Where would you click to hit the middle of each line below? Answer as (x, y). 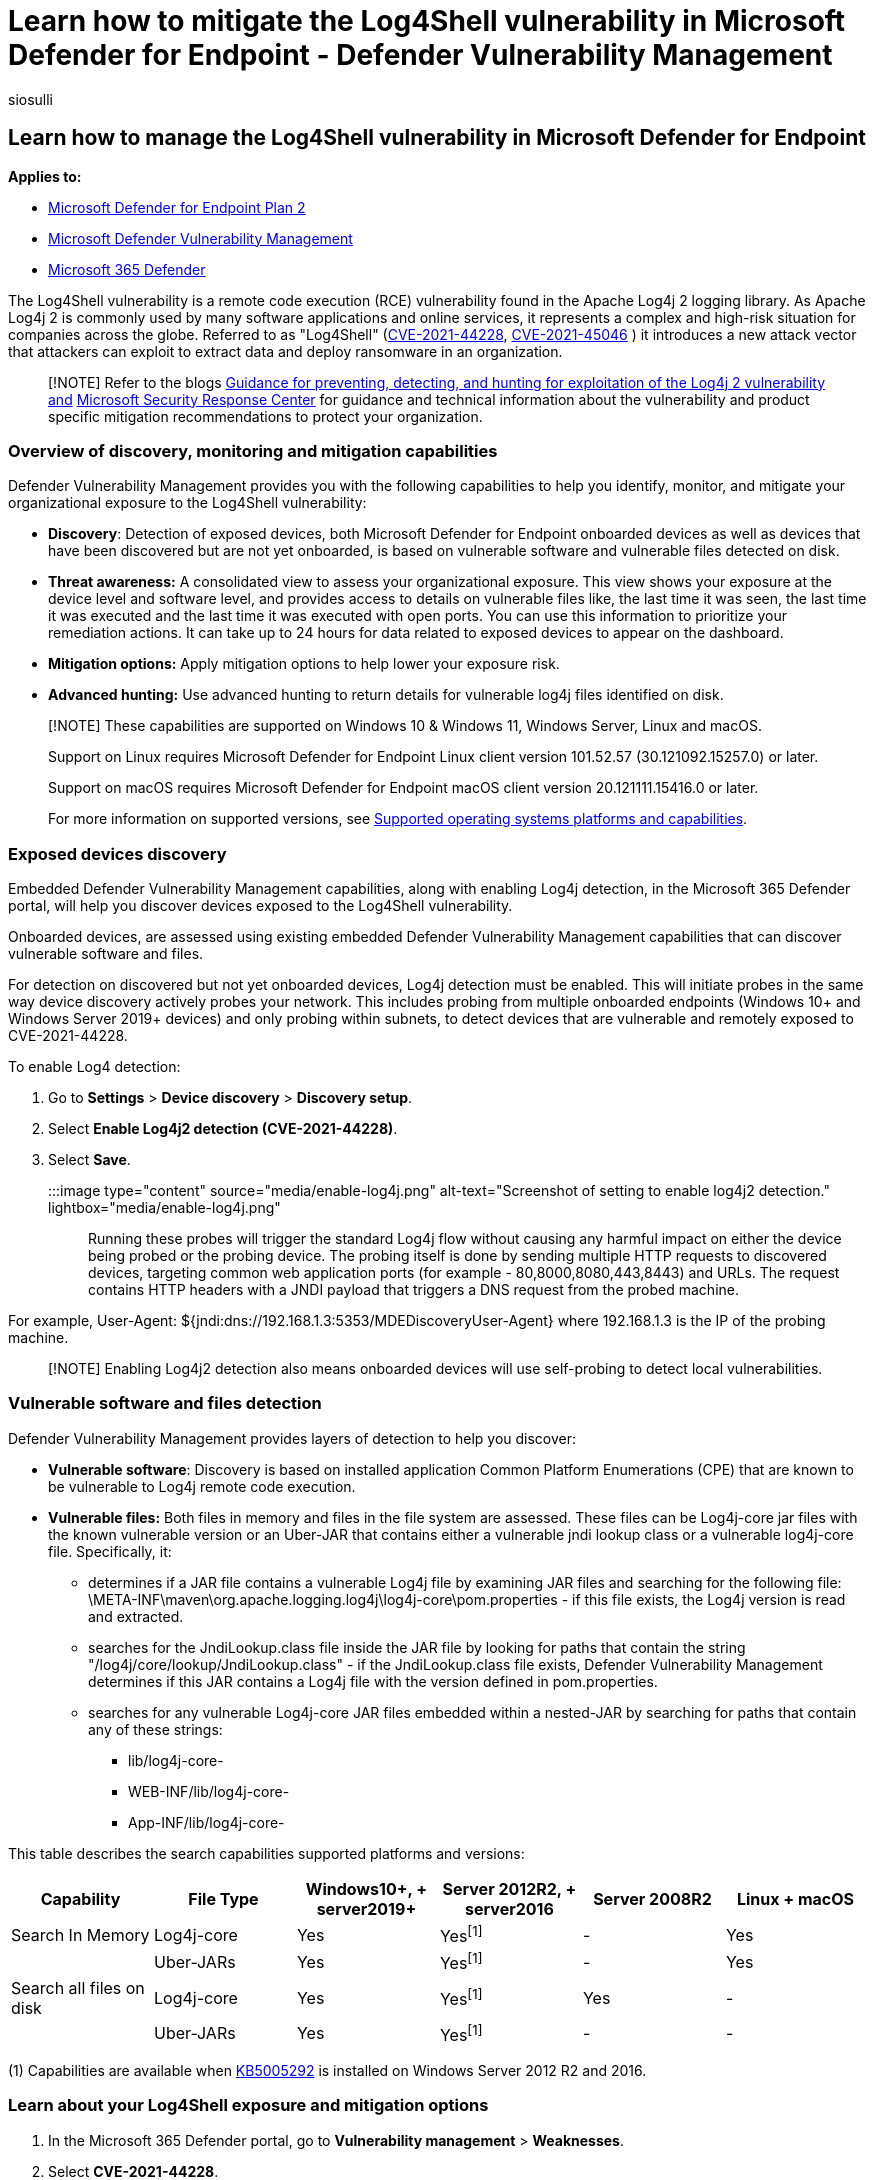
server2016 (509, 1908)
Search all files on (78, 1987)
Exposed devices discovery (117, 853)
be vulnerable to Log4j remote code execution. (202, 1486)
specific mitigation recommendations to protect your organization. (265, 416)
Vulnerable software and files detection (165, 1403)
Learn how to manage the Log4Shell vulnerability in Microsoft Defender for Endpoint (437, 138)
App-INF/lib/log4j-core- (206, 1822)
